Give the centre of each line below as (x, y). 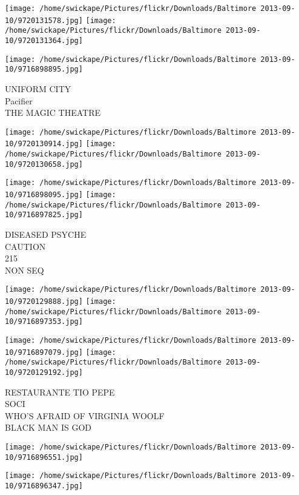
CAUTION (25, 246)
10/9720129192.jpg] (44, 372)
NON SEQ (25, 270)
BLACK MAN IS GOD (48, 427)
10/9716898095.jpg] (44, 195)
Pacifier (19, 100)
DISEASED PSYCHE (46, 234)
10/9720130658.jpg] (44, 164)
